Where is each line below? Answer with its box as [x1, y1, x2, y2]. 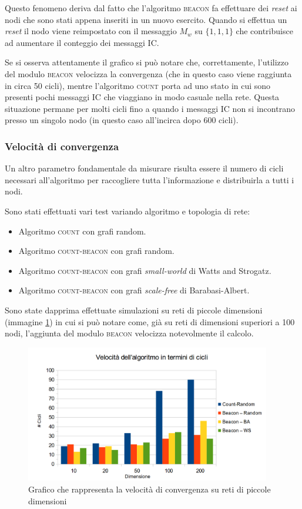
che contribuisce [236, 25, 293, 37]
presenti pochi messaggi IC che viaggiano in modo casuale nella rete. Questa [5, 91, 280, 103]
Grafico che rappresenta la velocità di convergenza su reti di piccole [28, 483, 271, 495]
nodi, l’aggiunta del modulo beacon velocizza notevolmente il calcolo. [5, 327, 254, 339]
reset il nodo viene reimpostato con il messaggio [5, 25, 177, 37]
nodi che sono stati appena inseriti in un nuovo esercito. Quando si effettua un [5, 13, 287, 25]
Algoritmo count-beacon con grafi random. [18, 244, 175, 257]
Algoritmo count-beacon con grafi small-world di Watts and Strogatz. [18, 264, 271, 276]
